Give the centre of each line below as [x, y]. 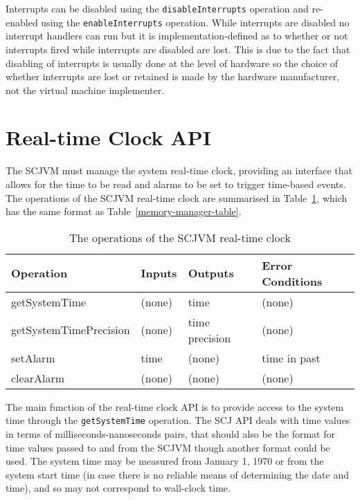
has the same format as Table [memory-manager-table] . [124, 211]
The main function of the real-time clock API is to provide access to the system [175, 406]
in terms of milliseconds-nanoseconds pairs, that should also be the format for [170, 434]
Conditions [292, 281]
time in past [291, 358]
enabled [22, 22]
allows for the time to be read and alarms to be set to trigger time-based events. [176, 184]
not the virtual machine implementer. [85, 90]
